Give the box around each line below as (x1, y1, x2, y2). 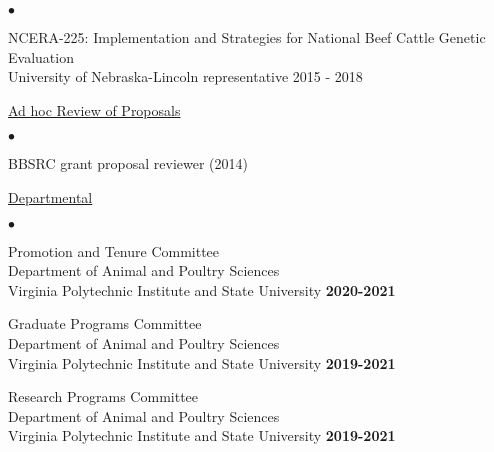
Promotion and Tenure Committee (8, 240, 220, 261)
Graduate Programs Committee (8, 313, 202, 334)
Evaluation (8, 46, 74, 67)
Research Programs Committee (8, 386, 199, 407)
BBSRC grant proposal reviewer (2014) (8, 153, 248, 174)
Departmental (8, 186, 93, 207)
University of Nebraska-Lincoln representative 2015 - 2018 (8, 66, 363, 87)
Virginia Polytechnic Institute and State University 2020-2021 (8, 279, 396, 300)
